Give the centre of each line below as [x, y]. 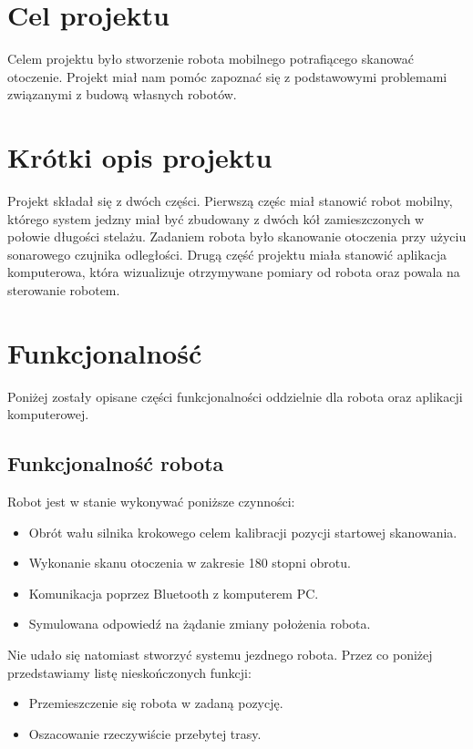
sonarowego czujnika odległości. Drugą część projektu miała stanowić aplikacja [227, 254]
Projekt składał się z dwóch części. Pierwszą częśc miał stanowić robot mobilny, [230, 201]
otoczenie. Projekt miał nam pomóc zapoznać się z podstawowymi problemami [227, 76]
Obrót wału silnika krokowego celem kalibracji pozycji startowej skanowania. [243, 532]
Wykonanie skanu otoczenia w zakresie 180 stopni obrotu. [190, 563]
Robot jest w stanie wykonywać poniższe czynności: [151, 502]
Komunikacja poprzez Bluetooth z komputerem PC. [174, 593]
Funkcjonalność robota [116, 463]
